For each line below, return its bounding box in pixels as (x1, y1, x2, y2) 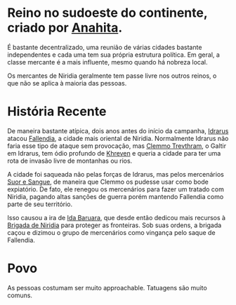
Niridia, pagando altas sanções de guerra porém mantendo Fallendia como (7, 192, 224, 201)
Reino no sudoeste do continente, (7, 5, 208, 21)
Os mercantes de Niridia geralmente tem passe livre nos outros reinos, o (7, 72, 217, 80)
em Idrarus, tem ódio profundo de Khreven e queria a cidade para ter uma (7, 149, 221, 157)
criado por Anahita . (7, 20, 123, 36)
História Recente (7, 104, 107, 120)
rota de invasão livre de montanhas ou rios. (7, 156, 133, 165)
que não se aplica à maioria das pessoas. (7, 79, 127, 87)
